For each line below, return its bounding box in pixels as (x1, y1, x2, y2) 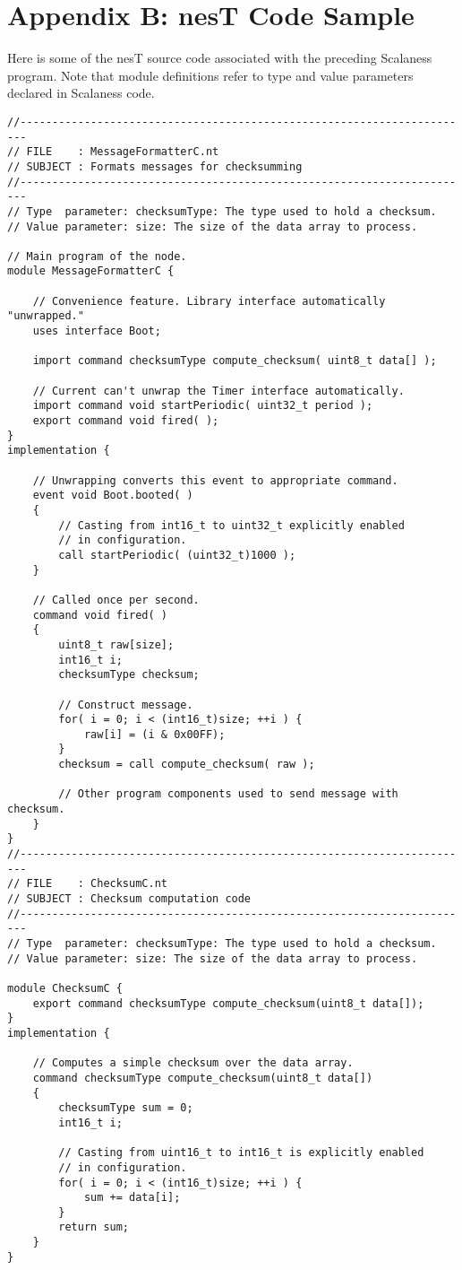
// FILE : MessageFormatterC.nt (7, 145, 219, 159)
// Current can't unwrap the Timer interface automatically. (32, 384, 405, 397)
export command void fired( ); (32, 414, 219, 428)
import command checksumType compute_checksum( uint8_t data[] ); (32, 354, 437, 368)
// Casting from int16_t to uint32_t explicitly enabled (58, 518, 405, 532)
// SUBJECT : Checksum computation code (7, 892, 252, 906)
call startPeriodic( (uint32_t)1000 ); (58, 548, 296, 561)
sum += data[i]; (83, 1191, 181, 1205)
